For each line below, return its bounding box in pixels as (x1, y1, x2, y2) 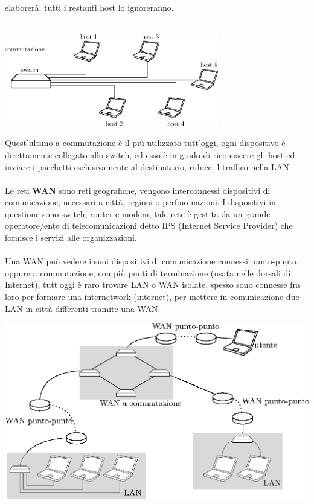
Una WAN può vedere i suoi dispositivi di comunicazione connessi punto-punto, (5, 255, 299, 267)
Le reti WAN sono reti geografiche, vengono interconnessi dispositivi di (5, 183, 271, 196)
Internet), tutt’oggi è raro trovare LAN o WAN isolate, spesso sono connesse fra (5, 278, 300, 291)
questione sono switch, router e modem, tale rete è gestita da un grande (5, 207, 271, 220)
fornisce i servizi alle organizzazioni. (5, 231, 137, 244)
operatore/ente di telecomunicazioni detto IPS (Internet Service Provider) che (5, 219, 293, 232)
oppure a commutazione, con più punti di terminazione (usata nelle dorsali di (5, 266, 291, 279)
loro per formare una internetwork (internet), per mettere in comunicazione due (5, 290, 300, 303)
